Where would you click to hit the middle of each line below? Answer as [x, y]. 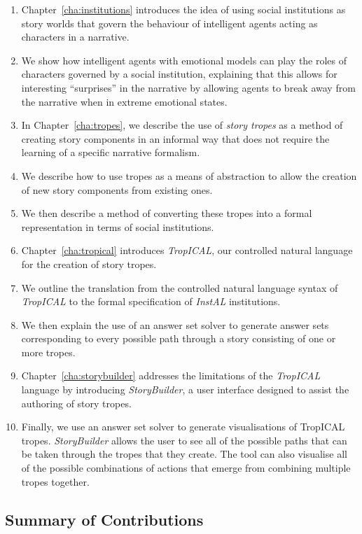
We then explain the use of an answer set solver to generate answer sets [175, 324]
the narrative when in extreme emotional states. [124, 101]
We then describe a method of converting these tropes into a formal [167, 213]
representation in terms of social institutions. [118, 226]
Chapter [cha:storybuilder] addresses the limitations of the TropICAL [171, 375]
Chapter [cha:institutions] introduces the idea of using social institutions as [183, 9]
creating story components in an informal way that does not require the [175, 138]
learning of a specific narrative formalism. [111, 152]
